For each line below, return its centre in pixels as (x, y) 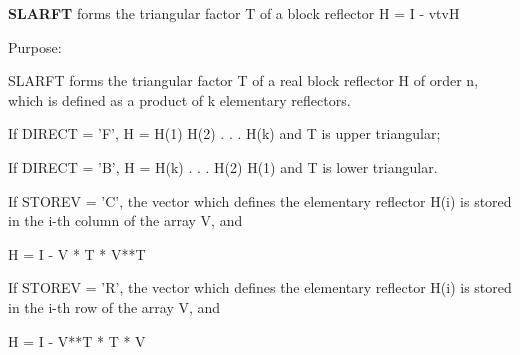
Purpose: (35, 46)
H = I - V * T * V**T (77, 253)
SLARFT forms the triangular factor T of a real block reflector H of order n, (243, 80)
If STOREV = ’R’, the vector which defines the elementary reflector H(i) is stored (260, 287)
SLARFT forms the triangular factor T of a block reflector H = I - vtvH (234, 13)
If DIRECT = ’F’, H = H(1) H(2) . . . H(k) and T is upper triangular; (224, 133)
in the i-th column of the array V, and (125, 220)
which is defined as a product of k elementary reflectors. (179, 99)
